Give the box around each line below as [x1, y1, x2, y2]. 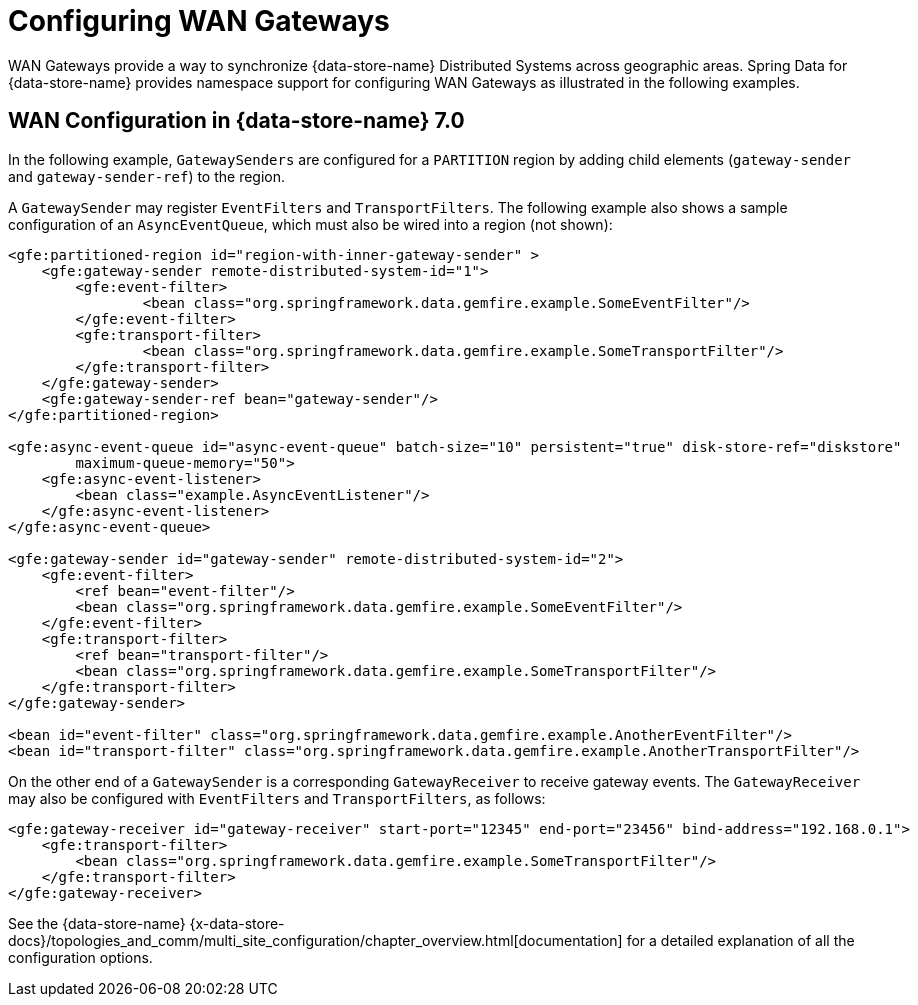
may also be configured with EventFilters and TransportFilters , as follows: [8, 789, 546, 807]
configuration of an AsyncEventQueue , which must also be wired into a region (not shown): [8, 215, 613, 233]
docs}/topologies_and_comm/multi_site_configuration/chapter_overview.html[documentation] [8, 931, 623, 949]
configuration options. [8, 948, 153, 966]
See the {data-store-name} [8, 914, 186, 932]
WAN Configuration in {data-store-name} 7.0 [8, 108, 465, 134]
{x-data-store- [189, 914, 285, 932]
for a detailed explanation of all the [626, 931, 855, 949]
